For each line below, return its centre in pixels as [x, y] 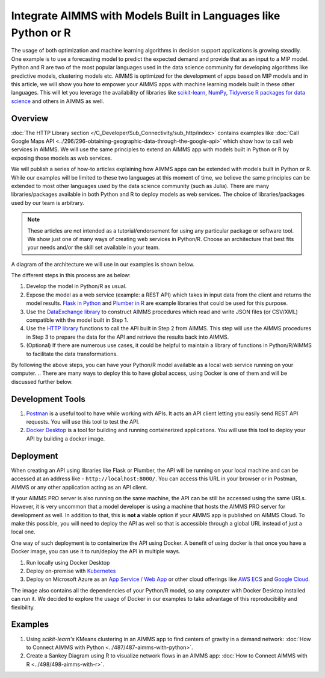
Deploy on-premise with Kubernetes [71, 571]
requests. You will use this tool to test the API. [83, 422]
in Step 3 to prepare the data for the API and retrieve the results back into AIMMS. [128, 337]
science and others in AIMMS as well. [58, 101]
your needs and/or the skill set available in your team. [94, 248]
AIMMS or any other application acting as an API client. [79, 487]
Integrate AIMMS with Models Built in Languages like [146, 16]
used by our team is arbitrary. [48, 202]
